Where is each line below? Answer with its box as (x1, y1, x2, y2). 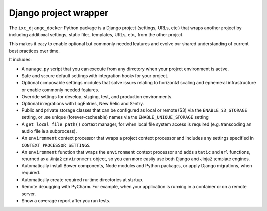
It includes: (9, 57, 32, 63)
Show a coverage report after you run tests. (21, 197, 111, 203)
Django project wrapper (9, 7, 109, 18)
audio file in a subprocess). (21, 128, 77, 134)
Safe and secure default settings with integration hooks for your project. (21, 72, 168, 79)
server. (21, 191, 36, 197)
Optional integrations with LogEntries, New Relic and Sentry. (21, 101, 144, 106)
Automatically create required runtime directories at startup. (21, 176, 144, 183)
